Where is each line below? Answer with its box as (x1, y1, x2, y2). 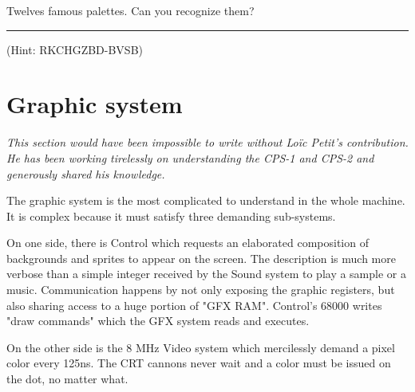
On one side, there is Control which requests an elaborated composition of (6, 234, 369, 251)
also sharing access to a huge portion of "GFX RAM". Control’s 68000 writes (6, 296, 382, 313)
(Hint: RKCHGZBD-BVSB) (6, 41, 144, 57)
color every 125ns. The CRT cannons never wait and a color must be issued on (6, 355, 391, 371)
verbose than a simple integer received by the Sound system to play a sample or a (6, 265, 406, 282)
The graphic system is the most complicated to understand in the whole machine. (6, 192, 405, 209)
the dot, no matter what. (6, 370, 128, 387)
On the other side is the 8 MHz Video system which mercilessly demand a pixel (6, 339, 395, 355)
